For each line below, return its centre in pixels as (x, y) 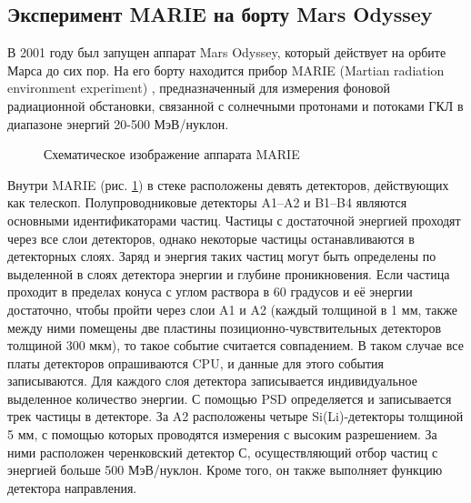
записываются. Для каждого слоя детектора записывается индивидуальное (212, 381)
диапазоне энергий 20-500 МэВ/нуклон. (118, 123)
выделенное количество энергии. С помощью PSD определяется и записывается (230, 398)
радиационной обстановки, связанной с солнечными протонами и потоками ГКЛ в (235, 105)
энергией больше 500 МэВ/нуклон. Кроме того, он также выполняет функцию (225, 470)
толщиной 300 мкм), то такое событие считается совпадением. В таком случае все (235, 345)
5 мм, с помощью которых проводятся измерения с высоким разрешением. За (222, 434)
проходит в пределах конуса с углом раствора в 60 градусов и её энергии (210, 292)
